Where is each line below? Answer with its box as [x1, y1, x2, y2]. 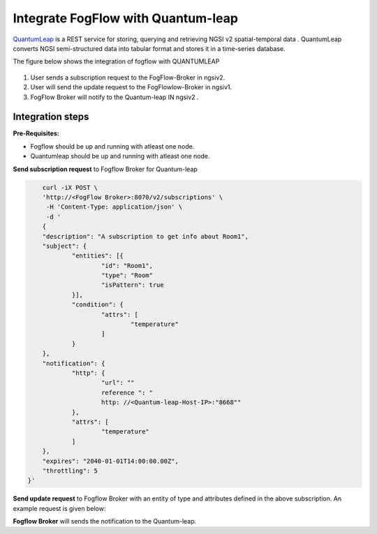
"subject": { [42, 242, 87, 250]
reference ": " [101, 388, 154, 396]
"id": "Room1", [101, 262, 154, 269]
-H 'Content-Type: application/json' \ [45, 203, 183, 211]
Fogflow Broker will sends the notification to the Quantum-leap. [13, 517, 197, 526]
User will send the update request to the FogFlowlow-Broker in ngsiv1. [30, 83, 232, 91]
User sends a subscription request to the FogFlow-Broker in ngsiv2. [30, 73, 226, 82]
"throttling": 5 [42, 466, 98, 475]
